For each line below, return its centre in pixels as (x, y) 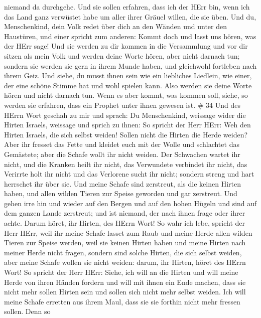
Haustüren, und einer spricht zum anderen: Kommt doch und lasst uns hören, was (130, 36)
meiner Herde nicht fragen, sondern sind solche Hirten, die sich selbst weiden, (123, 252)
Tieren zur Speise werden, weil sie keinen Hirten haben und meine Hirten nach (125, 243)
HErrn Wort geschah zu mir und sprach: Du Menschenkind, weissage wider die (125, 115)
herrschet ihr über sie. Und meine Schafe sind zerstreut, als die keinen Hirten (122, 183)
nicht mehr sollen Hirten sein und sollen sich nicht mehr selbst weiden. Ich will (125, 292)
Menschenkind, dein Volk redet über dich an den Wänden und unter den (115, 26)
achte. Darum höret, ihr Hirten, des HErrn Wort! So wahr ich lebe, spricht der (125, 223)
